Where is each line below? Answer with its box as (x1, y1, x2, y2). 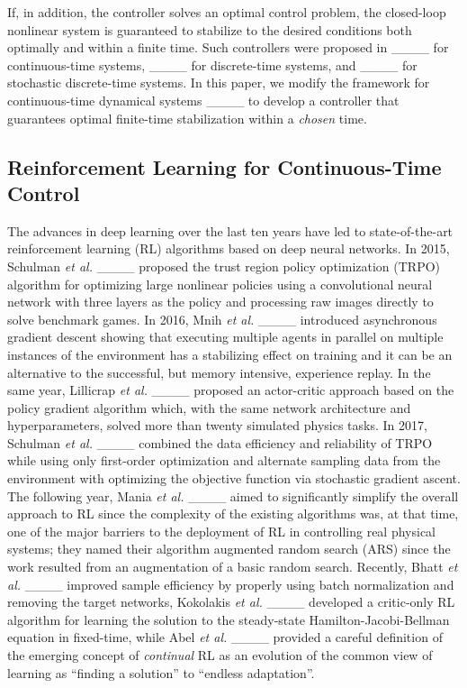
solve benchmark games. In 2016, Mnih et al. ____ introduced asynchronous (7, 309, 437, 328)
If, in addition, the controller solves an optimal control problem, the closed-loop (7, 3, 446, 21)
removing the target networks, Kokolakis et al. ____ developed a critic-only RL (7, 592, 455, 611)
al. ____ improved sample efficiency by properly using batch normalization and (7, 574, 454, 593)
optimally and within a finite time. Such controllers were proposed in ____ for (7, 38, 449, 57)
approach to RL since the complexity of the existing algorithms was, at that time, (7, 504, 459, 523)
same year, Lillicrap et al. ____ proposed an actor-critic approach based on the (7, 381, 454, 399)
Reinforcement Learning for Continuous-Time (7, 152, 442, 180)
